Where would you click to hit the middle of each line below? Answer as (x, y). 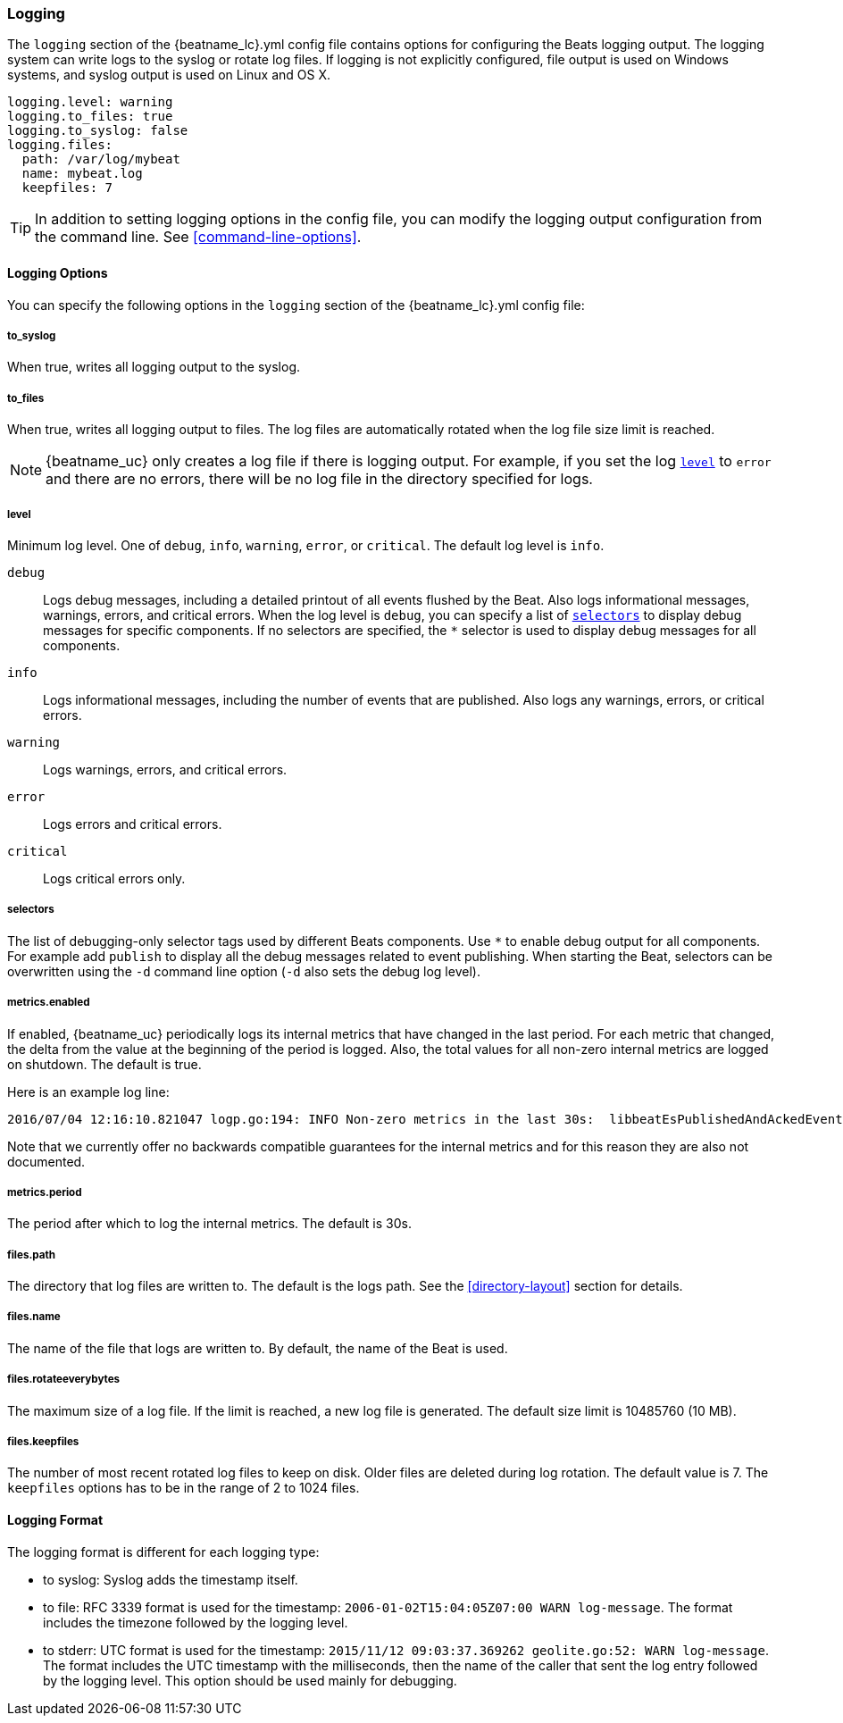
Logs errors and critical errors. (133, 824)
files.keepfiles (43, 1442)
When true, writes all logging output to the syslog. (154, 367)
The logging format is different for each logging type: (163, 1552)
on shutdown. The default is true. (104, 1064)
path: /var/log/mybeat (101, 159)
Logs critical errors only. (114, 878)
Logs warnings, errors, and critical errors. (165, 769)
